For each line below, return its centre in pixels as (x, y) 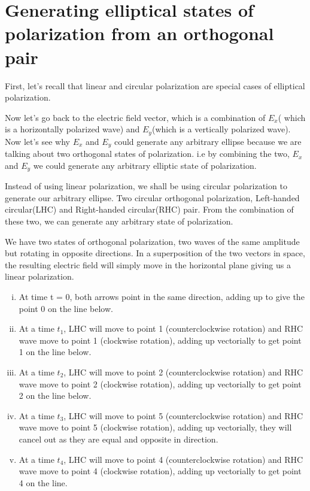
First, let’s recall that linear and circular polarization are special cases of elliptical (155, 85)
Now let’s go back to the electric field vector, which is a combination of (135, 117)
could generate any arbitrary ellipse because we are (208, 141)
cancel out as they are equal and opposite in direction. (118, 439)
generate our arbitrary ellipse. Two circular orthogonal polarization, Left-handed (152, 197)
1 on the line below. (55, 352)
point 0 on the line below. (66, 308)
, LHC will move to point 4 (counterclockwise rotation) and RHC (183, 459)
